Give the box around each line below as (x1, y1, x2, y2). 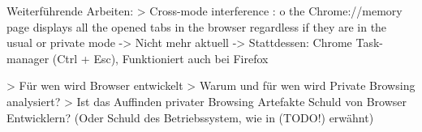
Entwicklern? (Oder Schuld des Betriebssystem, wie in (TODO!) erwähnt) (6, 109, 374, 126)
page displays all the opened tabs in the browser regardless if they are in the (6, 18, 387, 35)
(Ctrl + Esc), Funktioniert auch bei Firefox (52, 49, 269, 66)
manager (6, 49, 50, 66)
